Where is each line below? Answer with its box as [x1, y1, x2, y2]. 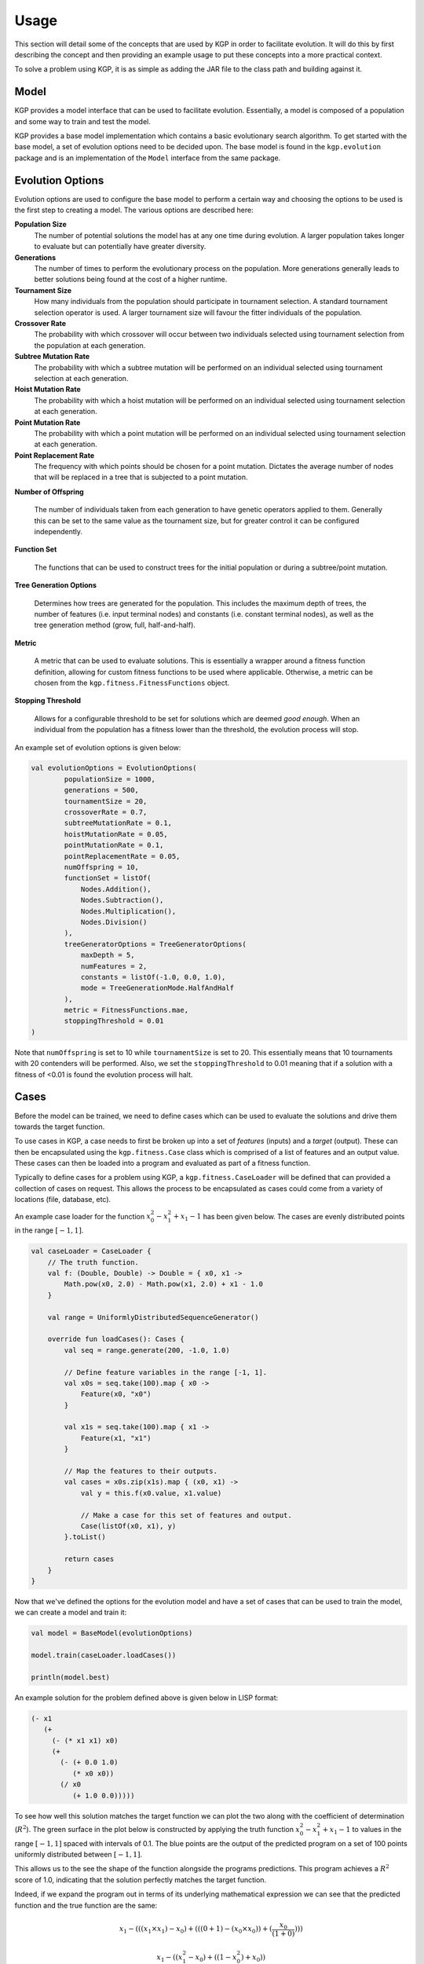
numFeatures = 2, [80, 962, 148, 970]
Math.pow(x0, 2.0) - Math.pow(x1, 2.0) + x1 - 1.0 [64, 1280, 263, 1288]
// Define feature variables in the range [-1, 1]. [64, 1368, 268, 1376]
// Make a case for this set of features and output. [80, 1511, 292, 1519]
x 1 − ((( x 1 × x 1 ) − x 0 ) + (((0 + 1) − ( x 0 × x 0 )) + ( [119, 1925, 272, 1935]
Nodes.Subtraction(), [80, 896, 164, 905]
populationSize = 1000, [64, 775, 156, 783]
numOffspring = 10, [64, 863, 139, 871]
